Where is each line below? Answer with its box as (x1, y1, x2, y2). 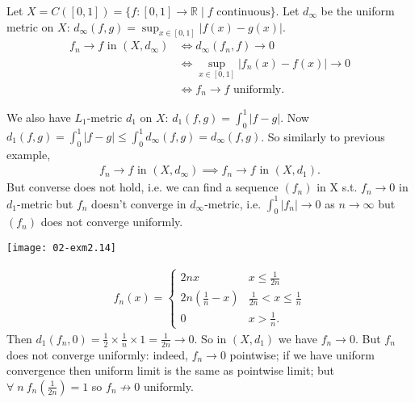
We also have (6, 108, 71, 125)
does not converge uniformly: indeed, (6, 346, 188, 363)
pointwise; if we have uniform (229, 346, 375, 363)
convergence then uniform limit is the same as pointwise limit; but (6, 362, 334, 379)
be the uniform (321, 2, 395, 19)
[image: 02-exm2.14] (6, 241, 117, 254)
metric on (6, 18, 54, 35)
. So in (194, 330, 227, 346)
